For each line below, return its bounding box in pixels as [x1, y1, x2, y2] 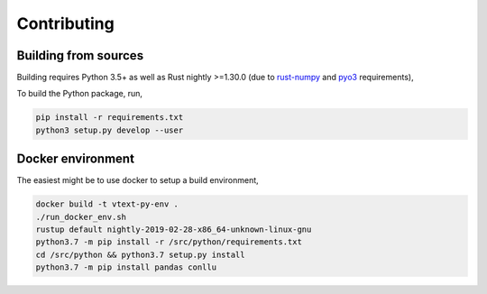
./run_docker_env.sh [35, 212, 126, 222]
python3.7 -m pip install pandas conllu [35, 262, 216, 272]
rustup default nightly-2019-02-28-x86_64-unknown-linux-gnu [35, 225, 312, 234]
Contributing [16, 14, 115, 33]
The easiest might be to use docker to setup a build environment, [16, 175, 259, 186]
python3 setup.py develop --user [35, 124, 184, 135]
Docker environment [16, 152, 135, 167]
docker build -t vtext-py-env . [35, 199, 179, 209]
